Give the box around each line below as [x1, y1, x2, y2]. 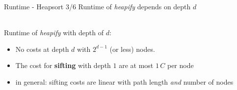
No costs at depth [15, 44, 69, 54]
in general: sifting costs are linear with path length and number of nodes [15, 76, 234, 87]
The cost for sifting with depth [15, 60, 111, 70]
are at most [119, 60, 154, 70]
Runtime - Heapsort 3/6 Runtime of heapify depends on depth [4, 1, 191, 11]
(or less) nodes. [109, 44, 155, 54]
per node [167, 60, 194, 70]
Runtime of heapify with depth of [4, 27, 104, 38]
